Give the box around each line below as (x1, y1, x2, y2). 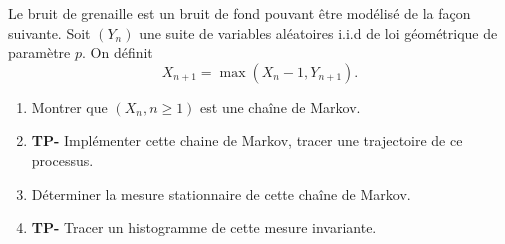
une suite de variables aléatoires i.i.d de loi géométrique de (139, 22, 498, 43)
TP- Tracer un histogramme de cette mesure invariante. (31, 217, 377, 238)
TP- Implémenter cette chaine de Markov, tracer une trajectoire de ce (31, 130, 463, 151)
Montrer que (31, 96, 108, 117)
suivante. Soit (8, 22, 91, 43)
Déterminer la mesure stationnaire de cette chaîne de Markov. (31, 183, 411, 204)
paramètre (8, 42, 71, 63)
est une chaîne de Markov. (200, 96, 361, 117)
